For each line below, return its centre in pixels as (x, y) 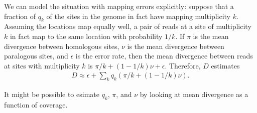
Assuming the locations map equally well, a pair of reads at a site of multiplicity (128, 26)
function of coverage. (36, 104)
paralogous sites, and (36, 56)
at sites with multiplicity (42, 65)
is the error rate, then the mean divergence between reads (164, 56)
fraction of (20, 16)
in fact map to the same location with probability (86, 36)
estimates (225, 65)
